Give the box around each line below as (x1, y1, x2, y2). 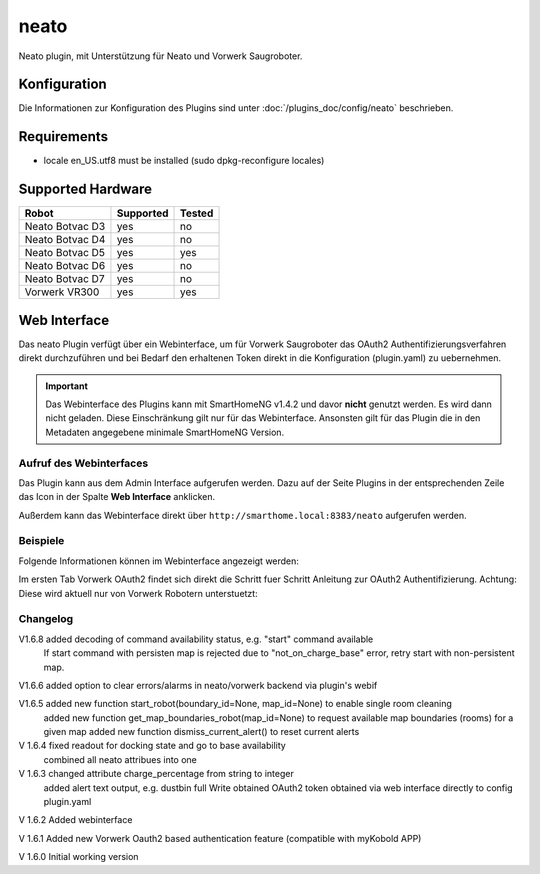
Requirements (18, 128, 109, 145)
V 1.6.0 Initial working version (18, 851, 139, 863)
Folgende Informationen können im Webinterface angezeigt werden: (18, 555, 300, 567)
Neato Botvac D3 (24, 220, 106, 234)
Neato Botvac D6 (24, 259, 106, 273)
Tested (179, 206, 214, 220)
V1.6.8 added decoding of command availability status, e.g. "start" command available (18, 633, 374, 645)
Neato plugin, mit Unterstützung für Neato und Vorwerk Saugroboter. (18, 50, 303, 62)
